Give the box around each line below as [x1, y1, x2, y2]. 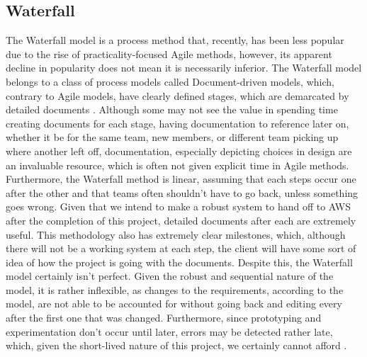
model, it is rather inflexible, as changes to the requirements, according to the [6, 282, 344, 297]
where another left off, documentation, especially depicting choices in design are [6, 143, 352, 158]
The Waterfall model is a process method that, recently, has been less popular [6, 33, 344, 47]
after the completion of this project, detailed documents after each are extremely [6, 212, 356, 227]
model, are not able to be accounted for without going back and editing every [6, 296, 342, 311]
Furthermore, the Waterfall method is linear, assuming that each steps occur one [6, 171, 356, 186]
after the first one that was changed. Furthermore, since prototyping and [6, 310, 322, 325]
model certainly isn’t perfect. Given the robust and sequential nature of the [6, 268, 334, 283]
